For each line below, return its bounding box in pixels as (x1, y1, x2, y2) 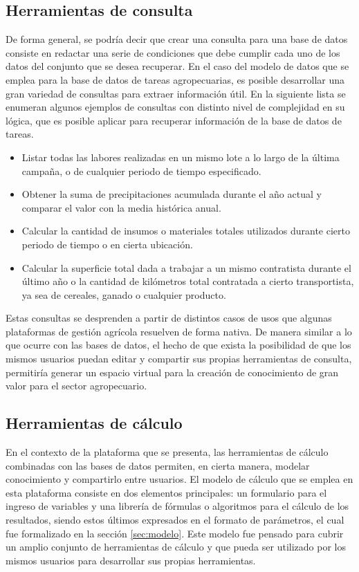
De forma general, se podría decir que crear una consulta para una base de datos (6, 32, 348, 46)
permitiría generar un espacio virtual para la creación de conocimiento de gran (6, 365, 339, 379)
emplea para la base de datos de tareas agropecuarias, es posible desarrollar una (6, 72, 345, 86)
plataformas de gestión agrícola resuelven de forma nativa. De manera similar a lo (6, 324, 352, 338)
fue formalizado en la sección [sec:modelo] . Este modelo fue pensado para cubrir (6, 526, 344, 540)
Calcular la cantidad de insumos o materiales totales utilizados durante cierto (21, 223, 350, 238)
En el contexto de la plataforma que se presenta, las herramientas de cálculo (6, 445, 329, 459)
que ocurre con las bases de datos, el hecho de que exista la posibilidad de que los (6, 338, 351, 352)
